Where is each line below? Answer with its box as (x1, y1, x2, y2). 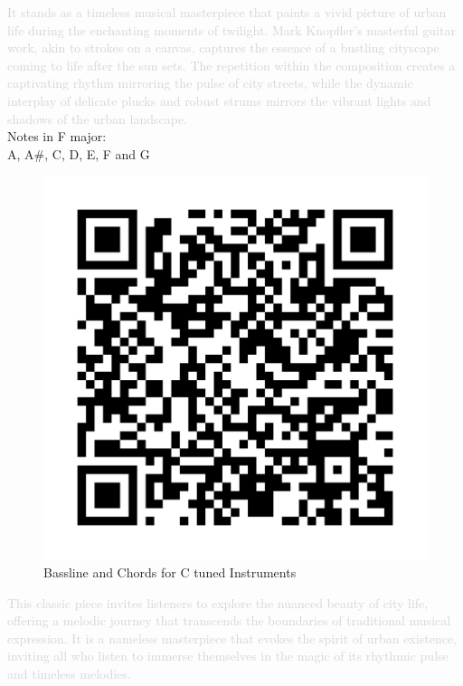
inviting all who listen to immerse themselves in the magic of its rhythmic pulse (7, 646, 449, 665)
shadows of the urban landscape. (7, 109, 188, 128)
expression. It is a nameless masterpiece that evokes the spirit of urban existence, (7, 628, 457, 647)
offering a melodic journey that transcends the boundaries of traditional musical (7, 611, 451, 630)
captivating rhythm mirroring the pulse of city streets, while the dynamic (7, 73, 413, 92)
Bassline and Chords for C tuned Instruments (43, 562, 297, 581)
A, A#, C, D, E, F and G (7, 144, 150, 163)
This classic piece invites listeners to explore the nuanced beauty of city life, (7, 593, 429, 612)
